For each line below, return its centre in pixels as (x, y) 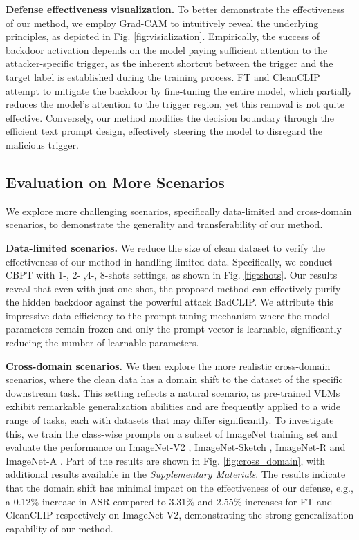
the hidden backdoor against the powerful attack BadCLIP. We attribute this (169, 302)
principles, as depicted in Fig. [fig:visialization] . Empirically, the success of (163, 36)
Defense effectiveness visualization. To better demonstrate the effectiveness (175, 9)
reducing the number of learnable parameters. (102, 343)
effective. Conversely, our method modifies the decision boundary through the (170, 117)
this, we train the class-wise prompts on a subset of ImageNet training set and (172, 433)
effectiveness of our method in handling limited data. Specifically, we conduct (169, 261)
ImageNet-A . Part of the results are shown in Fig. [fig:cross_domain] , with (166, 460)
